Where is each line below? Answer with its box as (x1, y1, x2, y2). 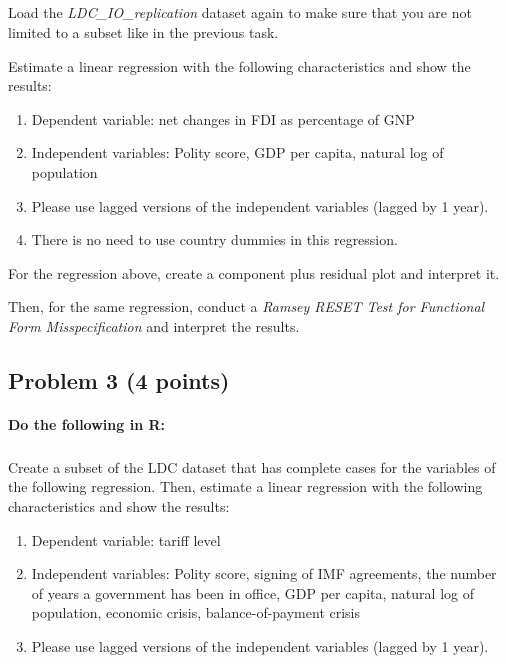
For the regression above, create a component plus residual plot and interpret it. (8, 262, 500, 283)
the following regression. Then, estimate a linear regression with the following (8, 476, 483, 497)
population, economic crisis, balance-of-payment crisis (31, 602, 361, 623)
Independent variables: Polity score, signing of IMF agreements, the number (31, 563, 497, 584)
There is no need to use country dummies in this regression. (31, 229, 398, 250)
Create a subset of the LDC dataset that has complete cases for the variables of (8, 456, 496, 477)
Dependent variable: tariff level (31, 529, 221, 550)
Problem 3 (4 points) (8, 364, 230, 395)
